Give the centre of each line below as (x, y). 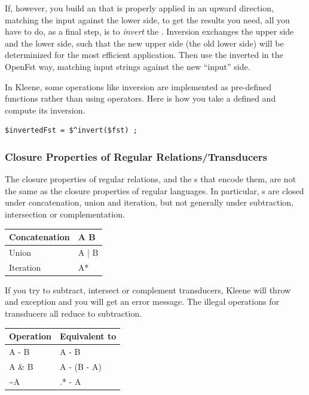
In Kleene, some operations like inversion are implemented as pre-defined (138, 86)
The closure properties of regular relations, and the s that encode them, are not (151, 179)
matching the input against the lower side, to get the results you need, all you (147, 19)
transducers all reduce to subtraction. (74, 313)
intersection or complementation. (65, 214)
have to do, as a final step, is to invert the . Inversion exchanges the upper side (149, 31)
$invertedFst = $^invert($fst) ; (71, 131)
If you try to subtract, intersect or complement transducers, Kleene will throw (148, 290)
